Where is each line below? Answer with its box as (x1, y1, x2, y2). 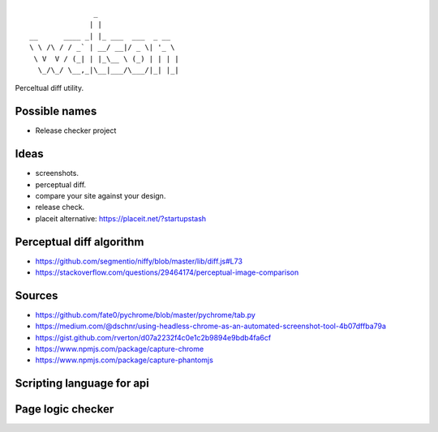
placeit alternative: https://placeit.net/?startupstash (35, 213, 207, 223)
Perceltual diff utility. (15, 83, 84, 93)
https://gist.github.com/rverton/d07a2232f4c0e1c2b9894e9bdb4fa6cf (35, 332, 272, 342)
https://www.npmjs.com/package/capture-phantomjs (35, 355, 214, 365)
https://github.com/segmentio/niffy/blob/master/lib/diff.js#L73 (35, 256, 243, 266)
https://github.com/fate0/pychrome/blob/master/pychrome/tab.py (35, 310, 255, 319)
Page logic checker (15, 402, 114, 417)
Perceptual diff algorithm (15, 235, 144, 249)
